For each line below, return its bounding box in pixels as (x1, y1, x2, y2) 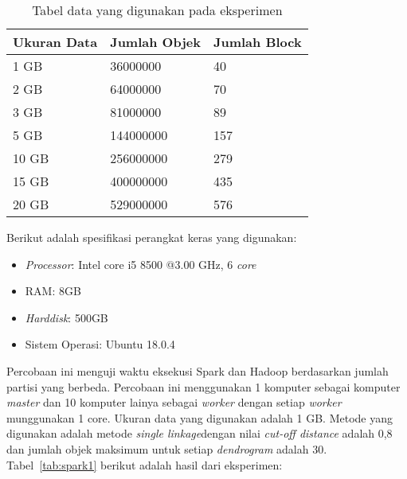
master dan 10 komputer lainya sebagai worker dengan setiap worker (6, 394, 342, 411)
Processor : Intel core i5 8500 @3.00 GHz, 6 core (25, 255, 256, 272)
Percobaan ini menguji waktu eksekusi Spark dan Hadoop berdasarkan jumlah (6, 362, 389, 379)
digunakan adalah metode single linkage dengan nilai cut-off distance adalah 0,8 (6, 425, 393, 442)
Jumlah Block (213, 33, 302, 51)
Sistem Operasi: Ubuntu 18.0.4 (25, 336, 175, 352)
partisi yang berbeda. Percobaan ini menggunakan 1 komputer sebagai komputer (6, 378, 401, 395)
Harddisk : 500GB (25, 309, 108, 325)
